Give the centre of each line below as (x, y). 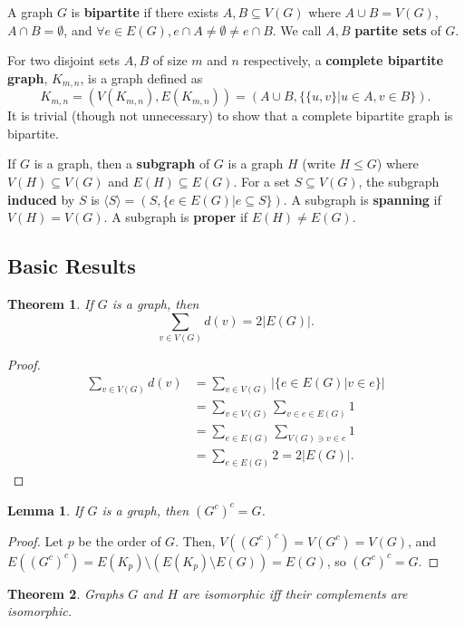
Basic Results (72, 266)
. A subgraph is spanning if (362, 199)
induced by (41, 199)
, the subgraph (399, 182)
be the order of (120, 540)
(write (319, 164)
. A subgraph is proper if (176, 217)
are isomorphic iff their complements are (295, 593)
